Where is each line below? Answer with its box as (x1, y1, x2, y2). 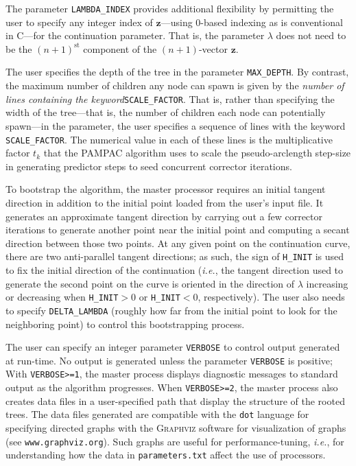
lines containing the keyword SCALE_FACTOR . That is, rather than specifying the (5, 91, 335, 106)
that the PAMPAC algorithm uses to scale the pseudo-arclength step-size (43, 145, 351, 160)
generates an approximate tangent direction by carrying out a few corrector (5, 209, 322, 223)
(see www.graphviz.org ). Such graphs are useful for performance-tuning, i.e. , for (5, 434, 344, 448)
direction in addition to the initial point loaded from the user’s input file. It (5, 195, 324, 209)
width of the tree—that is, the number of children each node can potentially (5, 105, 326, 119)
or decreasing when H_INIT (5, 290, 119, 304)
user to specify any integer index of (5, 14, 153, 29)
